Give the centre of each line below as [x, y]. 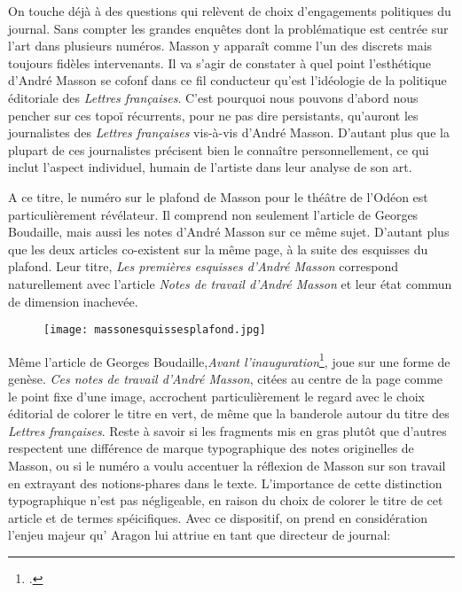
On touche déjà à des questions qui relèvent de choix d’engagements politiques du [230, 11]
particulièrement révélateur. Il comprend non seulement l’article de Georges [213, 214]
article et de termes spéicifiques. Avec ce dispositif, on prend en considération [218, 517]
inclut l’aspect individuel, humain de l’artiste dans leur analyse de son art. [210, 167]
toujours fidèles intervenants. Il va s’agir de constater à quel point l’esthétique [220, 62]
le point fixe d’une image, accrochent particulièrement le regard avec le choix [216, 396]
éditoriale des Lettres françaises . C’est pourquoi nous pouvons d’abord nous [213, 97]
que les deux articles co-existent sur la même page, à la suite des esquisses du [218, 249]
